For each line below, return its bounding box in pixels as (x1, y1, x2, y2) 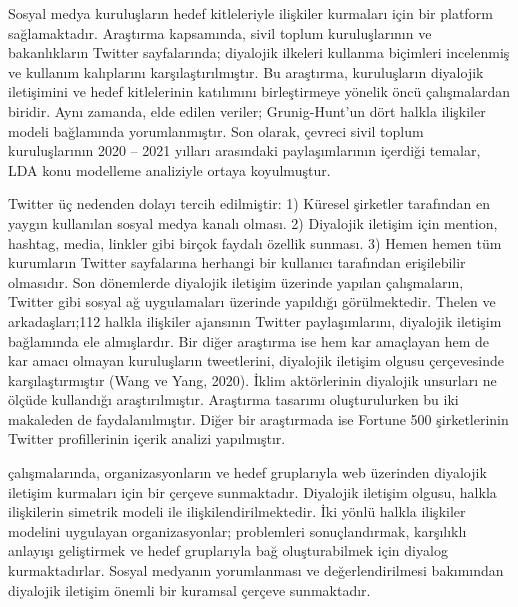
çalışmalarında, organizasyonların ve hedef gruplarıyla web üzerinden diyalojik (8, 462, 487, 483)
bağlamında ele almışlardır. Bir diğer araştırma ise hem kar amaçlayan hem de (8, 330, 489, 351)
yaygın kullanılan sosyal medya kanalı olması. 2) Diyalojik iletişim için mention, (8, 212, 498, 233)
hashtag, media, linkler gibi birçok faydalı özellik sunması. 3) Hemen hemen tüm (8, 232, 502, 253)
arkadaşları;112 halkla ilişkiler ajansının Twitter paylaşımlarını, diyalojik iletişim (8, 310, 502, 331)
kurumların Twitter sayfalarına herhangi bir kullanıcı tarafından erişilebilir (8, 252, 466, 273)
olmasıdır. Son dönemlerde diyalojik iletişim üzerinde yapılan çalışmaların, (8, 271, 464, 292)
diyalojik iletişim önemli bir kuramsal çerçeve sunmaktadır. (8, 579, 371, 600)
